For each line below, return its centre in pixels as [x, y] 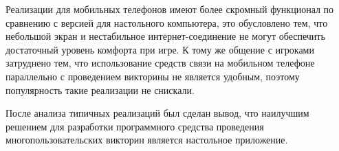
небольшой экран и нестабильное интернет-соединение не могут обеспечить [165, 36]
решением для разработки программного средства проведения [135, 126]
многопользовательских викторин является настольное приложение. [147, 140]
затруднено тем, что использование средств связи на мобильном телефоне [160, 63]
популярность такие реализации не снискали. [100, 90]
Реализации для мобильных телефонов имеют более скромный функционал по [170, 9]
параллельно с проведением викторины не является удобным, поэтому [153, 76]
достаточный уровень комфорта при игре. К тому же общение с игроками [160, 49]
